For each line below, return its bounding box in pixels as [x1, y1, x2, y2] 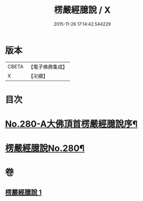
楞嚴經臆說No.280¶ [5, 143, 85, 154]
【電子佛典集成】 [28, 63, 68, 70]
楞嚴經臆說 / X [53, 4, 111, 16]
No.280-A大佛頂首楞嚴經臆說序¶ [5, 118, 138, 130]
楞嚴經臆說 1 [5, 188, 42, 197]
